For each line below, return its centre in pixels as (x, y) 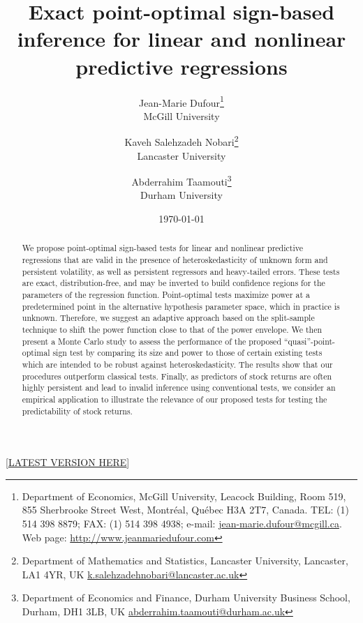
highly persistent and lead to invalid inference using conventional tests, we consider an (179, 388)
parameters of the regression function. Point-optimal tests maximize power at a (166, 295)
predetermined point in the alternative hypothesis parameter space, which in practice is (181, 306)
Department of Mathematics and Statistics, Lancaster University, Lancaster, (185, 561)
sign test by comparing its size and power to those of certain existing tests (187, 353)
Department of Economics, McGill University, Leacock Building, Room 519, (184, 496)
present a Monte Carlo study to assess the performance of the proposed (151, 341)
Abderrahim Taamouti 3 (181, 180)
